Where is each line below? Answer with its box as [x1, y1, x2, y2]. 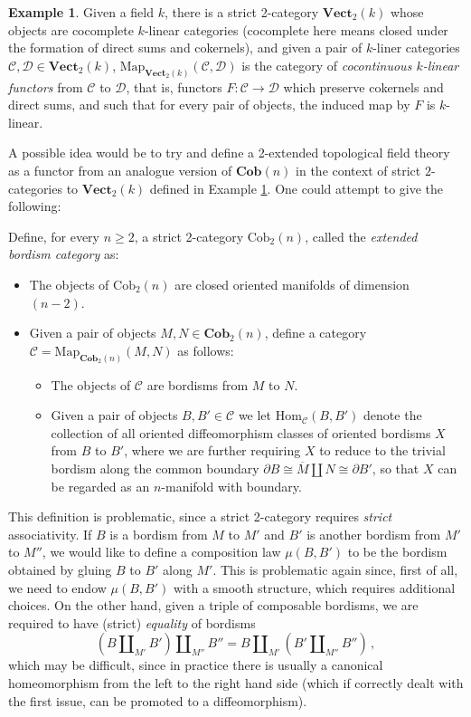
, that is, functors [126, 77, 222, 96]
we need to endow [8, 578, 107, 597]
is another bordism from [306, 524, 441, 543]
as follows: [177, 340, 234, 359]
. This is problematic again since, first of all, [212, 559, 458, 578]
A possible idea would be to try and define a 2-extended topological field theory [8, 143, 450, 162]
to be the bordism [347, 542, 447, 561]
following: [8, 196, 61, 215]
